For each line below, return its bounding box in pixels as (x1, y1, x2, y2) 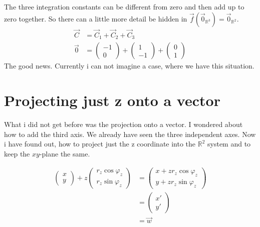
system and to (207, 138, 251, 149)
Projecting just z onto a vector (4, 90, 220, 110)
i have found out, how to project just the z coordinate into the (4, 138, 196, 149)
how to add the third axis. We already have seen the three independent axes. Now (4, 128, 256, 139)
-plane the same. (39, 148, 90, 158)
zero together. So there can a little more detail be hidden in (4, 13, 187, 23)
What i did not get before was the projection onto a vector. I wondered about (4, 119, 243, 129)
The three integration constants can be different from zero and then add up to (4, 1, 244, 11)
